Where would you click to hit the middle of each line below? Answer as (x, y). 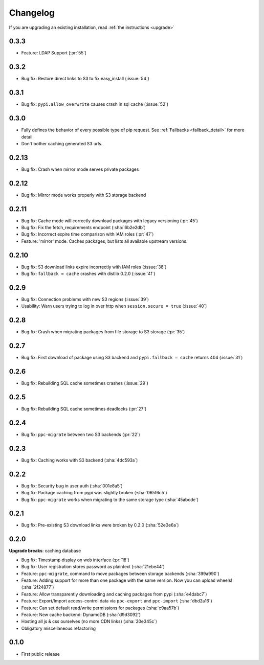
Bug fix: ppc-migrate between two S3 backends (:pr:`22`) (81, 434)
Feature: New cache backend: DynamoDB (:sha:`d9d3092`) (81, 615)
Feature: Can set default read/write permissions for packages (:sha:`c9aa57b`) (100, 608)
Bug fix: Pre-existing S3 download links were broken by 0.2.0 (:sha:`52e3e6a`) (100, 525)
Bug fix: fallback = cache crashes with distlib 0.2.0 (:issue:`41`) (88, 274)
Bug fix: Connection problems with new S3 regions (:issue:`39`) (85, 299)
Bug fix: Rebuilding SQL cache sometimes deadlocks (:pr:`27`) (84, 409)
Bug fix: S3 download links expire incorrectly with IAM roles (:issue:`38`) (94, 267)
